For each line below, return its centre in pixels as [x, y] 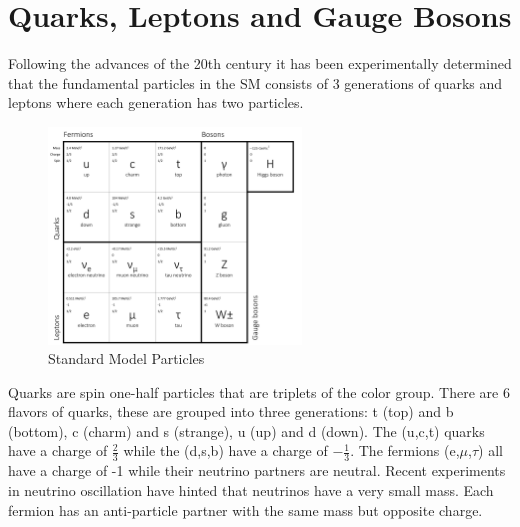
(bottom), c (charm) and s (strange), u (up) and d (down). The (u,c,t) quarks [246, 430]
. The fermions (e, [405, 450]
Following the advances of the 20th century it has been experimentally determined [260, 63]
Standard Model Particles [126, 358]
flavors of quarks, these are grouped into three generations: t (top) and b [231, 411]
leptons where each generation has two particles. [156, 102]
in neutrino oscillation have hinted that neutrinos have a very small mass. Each [251, 489]
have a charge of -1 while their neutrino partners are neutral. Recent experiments [257, 470]
